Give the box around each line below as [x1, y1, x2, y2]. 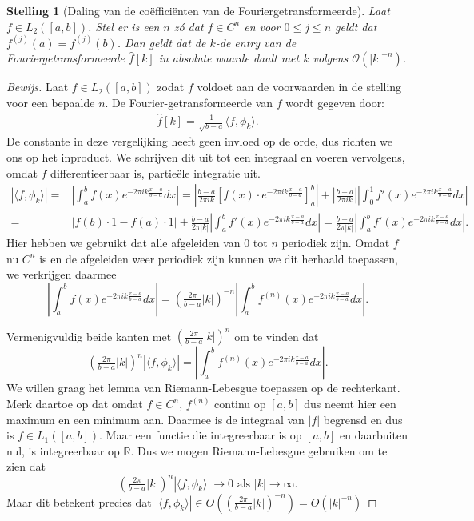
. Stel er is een [87, 18, 160, 34]
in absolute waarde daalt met [158, 50, 300, 66]
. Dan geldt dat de [117, 34, 206, 50]
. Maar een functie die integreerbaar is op [99, 427, 302, 443]
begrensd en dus [323, 411, 403, 427]
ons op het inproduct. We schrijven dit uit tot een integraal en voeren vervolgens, [6, 148, 405, 165]
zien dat [6, 458, 46, 475]
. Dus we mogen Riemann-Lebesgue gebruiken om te [130, 442, 388, 459]
